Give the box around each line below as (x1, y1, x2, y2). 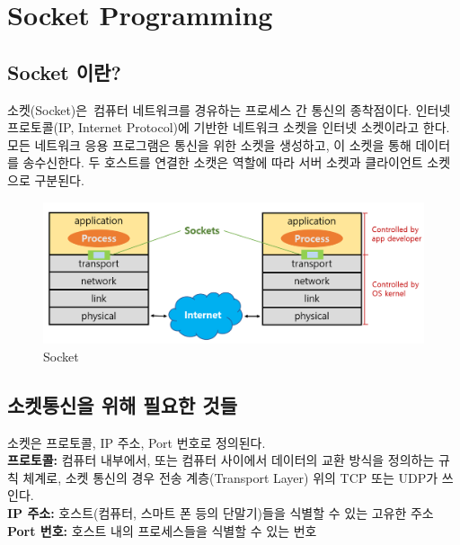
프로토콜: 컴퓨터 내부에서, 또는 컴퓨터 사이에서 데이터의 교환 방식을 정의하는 (7, 451, 435, 469)
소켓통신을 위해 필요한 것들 (7, 390, 237, 418)
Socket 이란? (7, 58, 121, 85)
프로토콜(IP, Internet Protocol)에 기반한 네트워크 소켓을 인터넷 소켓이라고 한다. (7, 118, 450, 137)
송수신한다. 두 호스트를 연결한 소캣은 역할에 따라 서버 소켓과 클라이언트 (22, 153, 423, 172)
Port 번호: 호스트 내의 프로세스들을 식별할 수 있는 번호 (7, 521, 317, 540)
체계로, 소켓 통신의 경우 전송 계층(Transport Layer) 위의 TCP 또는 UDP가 (22, 468, 438, 487)
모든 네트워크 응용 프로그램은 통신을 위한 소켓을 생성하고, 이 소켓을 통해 (7, 135, 411, 154)
